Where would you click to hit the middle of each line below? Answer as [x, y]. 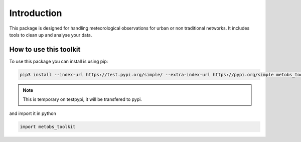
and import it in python [33, 113]
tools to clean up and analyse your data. [51, 35]
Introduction [36, 13]
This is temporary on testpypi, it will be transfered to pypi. [83, 99]
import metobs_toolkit [48, 126]
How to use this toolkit [45, 49]
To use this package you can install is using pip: [59, 61]
